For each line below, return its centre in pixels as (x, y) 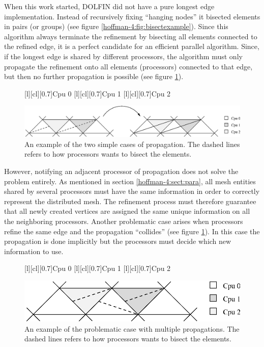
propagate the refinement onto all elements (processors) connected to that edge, (128, 66)
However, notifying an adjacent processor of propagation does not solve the (121, 171)
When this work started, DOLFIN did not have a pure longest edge (109, 6)
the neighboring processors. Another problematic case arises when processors (124, 221)
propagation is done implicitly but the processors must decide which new (118, 241)
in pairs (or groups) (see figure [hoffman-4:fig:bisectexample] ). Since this (116, 26)
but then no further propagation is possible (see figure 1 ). (94, 76)
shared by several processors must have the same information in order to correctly (132, 191)
